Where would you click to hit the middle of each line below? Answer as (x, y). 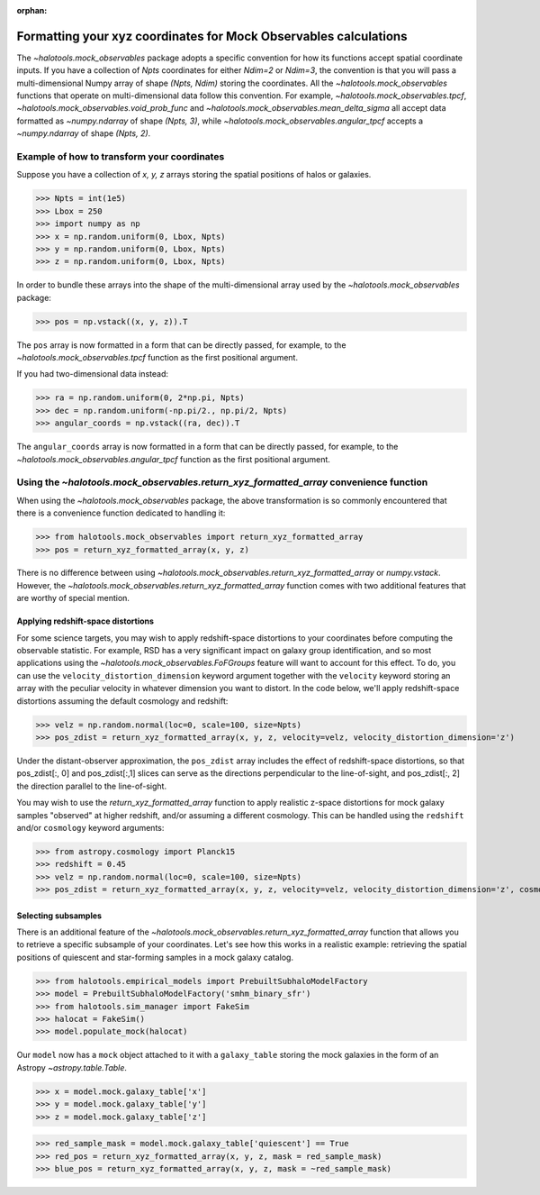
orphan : (32, 10)
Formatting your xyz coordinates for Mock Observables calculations (212, 36)
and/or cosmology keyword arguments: (90, 827)
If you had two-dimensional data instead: (92, 374)
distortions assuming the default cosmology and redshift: (122, 701)
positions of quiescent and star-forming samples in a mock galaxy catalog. (155, 957)
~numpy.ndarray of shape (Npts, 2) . (84, 133)
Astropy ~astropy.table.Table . (72, 1067)
